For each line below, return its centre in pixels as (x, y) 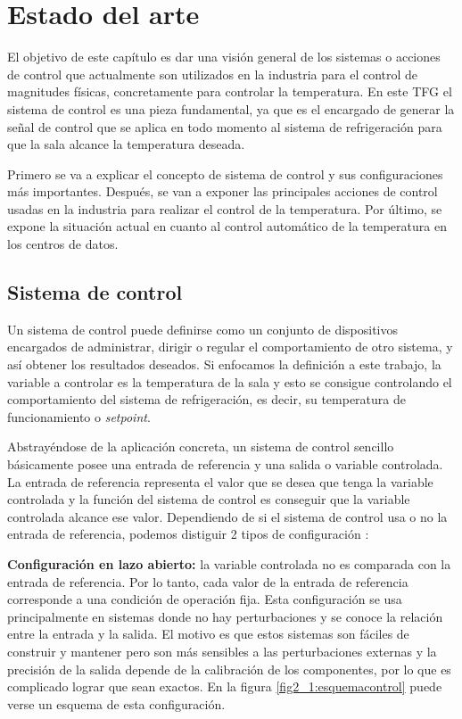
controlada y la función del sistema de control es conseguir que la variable (209, 499)
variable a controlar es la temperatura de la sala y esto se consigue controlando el (230, 381)
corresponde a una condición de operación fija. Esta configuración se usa (205, 599)
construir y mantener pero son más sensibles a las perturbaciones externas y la (222, 651)
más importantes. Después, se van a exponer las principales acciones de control (223, 191)
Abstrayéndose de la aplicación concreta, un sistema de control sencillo (201, 446)
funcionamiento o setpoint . (79, 416)
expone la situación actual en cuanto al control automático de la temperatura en (227, 226)
